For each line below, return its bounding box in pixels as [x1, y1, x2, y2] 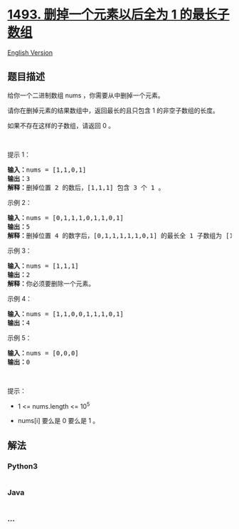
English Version [7, 48, 53, 57]
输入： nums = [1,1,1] [7, 261, 80, 270]
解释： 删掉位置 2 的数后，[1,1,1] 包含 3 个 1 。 [7, 183, 165, 192]
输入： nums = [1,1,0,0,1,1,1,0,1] [7, 310, 124, 318]
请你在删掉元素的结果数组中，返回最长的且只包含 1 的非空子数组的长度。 [7, 106, 219, 115]
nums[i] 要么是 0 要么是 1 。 [17, 417, 100, 425]
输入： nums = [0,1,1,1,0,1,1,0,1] [7, 214, 124, 221]
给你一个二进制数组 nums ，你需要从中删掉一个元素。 [7, 90, 165, 100]
